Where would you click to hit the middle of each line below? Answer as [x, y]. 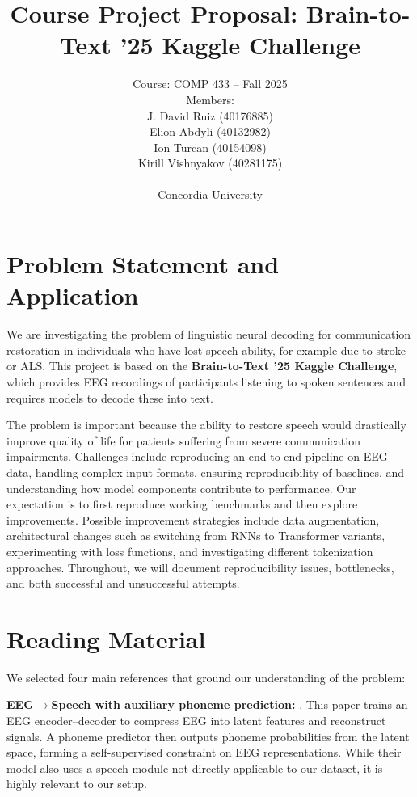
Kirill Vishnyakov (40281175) [210, 163]
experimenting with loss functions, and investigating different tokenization [190, 551]
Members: [210, 99]
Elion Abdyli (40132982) [210, 131]
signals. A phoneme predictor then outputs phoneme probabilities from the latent [208, 736]
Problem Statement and [143, 264]
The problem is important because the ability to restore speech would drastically [206, 425]
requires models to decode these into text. [110, 397]
